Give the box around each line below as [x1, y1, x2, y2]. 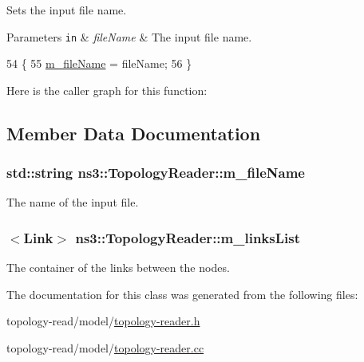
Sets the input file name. [6, 2, 127, 18]
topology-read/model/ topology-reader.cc [6, 340, 204, 356]
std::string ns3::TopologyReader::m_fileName [6, 163, 305, 183]
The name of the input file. [6, 194, 139, 211]
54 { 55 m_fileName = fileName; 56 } [6, 55, 192, 72]
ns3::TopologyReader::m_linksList [75, 227, 300, 247]
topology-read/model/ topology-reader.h [6, 313, 200, 329]
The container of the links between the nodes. [6, 259, 230, 276]
